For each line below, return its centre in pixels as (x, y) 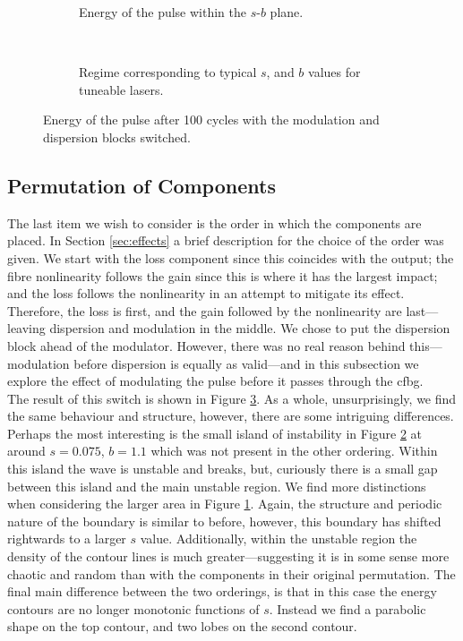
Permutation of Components (141, 185)
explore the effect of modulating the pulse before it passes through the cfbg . (215, 381)
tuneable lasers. (121, 89)
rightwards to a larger (67, 538)
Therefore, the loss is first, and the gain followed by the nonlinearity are (205, 310)
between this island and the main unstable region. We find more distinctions (217, 486)
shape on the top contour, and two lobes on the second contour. (182, 626)
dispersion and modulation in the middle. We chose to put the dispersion (250, 328)
